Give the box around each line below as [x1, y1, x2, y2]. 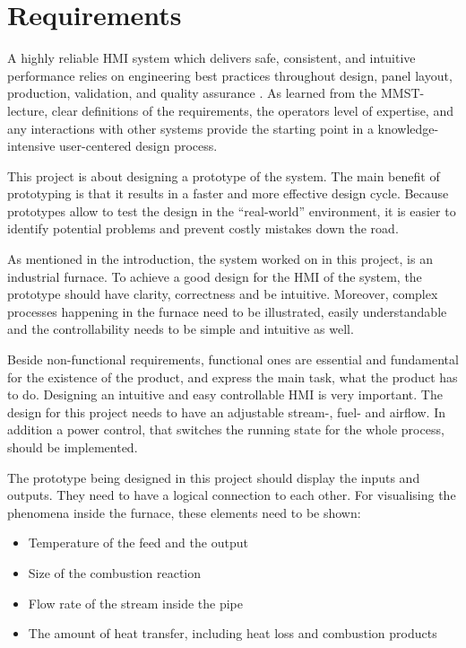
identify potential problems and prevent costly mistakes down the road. [7, 219, 399, 238]
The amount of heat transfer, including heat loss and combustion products [28, 624, 437, 643]
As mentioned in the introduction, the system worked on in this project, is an [7, 250, 433, 268]
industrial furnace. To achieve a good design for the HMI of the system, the [7, 267, 422, 285]
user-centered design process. [59, 136, 218, 155]
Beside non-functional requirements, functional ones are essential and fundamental [7, 350, 459, 369]
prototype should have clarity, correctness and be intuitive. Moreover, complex [7, 285, 438, 303]
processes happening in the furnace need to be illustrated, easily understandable [7, 302, 447, 320]
